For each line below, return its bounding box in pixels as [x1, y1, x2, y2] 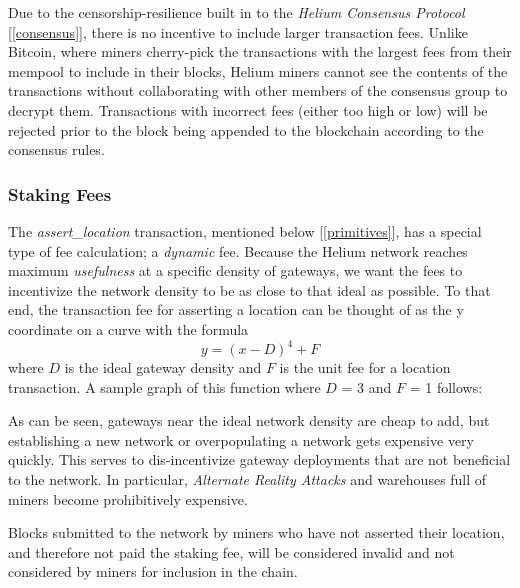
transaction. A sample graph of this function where [8, 376, 321, 397]
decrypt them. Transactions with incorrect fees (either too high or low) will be [8, 99, 488, 120]
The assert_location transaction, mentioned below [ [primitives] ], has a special [8, 220, 482, 241]
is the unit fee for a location [279, 357, 451, 378]
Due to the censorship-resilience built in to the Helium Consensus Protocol [8, 2, 465, 22]
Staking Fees [8, 181, 112, 206]
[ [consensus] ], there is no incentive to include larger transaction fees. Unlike [8, 21, 468, 42]
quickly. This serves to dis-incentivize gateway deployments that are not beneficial [8, 449, 511, 470]
